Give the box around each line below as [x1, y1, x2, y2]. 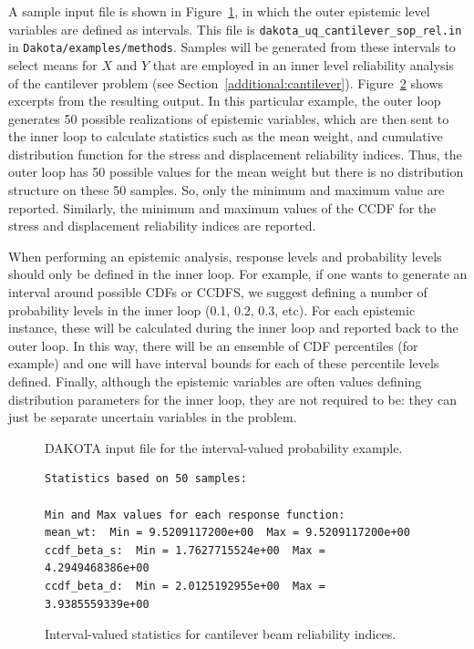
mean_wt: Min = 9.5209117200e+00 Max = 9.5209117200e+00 [45, 526, 410, 540]
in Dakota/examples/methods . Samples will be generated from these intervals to [8, 37, 456, 57]
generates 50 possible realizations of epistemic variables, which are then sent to [8, 108, 449, 128]
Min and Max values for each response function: [45, 508, 345, 521]
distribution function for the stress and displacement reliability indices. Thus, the [8, 144, 462, 163]
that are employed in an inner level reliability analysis [152, 55, 454, 74]
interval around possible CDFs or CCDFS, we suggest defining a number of [8, 283, 428, 302]
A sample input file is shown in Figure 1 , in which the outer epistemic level [8, 2, 430, 20]
